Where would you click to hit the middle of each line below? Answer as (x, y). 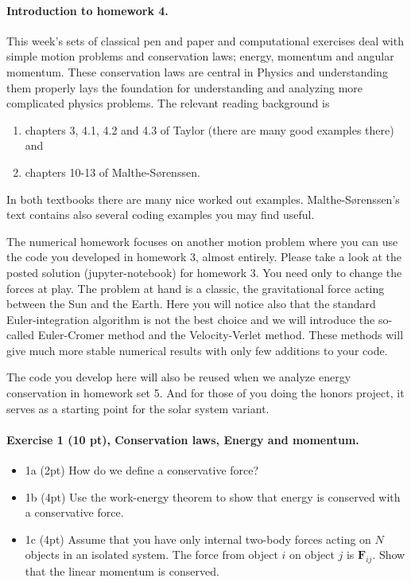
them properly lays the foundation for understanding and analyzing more (185, 87)
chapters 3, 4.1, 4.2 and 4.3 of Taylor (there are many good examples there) (209, 129)
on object (312, 555)
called (20, 335)
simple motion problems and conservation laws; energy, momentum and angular (200, 56)
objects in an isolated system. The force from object (151, 555)
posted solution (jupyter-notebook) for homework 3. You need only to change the (204, 272)
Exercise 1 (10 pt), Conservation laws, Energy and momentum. (183, 439)
